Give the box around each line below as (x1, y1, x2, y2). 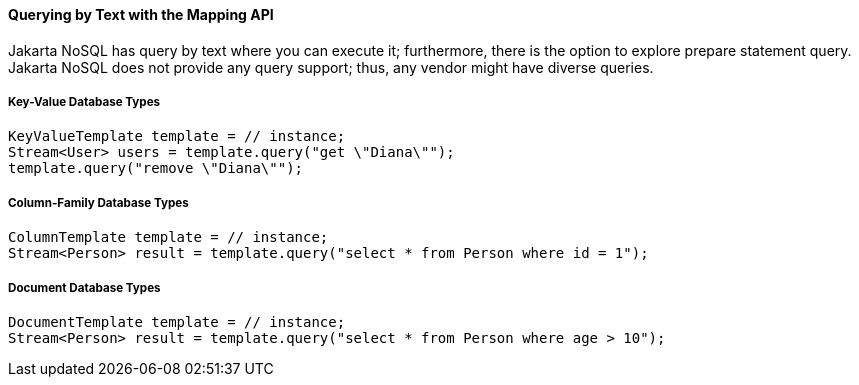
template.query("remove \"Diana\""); (8, 160, 304, 177)
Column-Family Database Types (8, 195, 189, 210)
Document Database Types (8, 280, 161, 295)
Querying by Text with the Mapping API (8, 6, 274, 23)
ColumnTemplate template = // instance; (8, 229, 329, 246)
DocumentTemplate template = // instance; (8, 313, 346, 330)
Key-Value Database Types (8, 95, 161, 109)
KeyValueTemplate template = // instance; (8, 128, 346, 145)
